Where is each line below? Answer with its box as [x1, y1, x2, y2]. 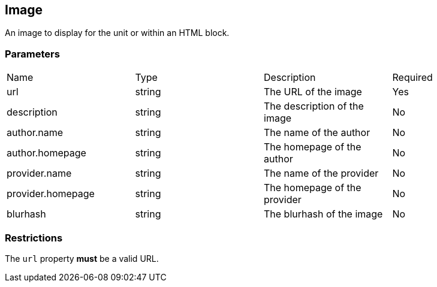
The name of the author [264, 126, 370, 139]
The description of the [264, 100, 364, 113]
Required [392, 71, 433, 84]
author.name [7, 126, 64, 139]
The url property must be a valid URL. [5, 253, 159, 264]
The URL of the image [264, 86, 362, 98]
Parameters [5, 47, 60, 60]
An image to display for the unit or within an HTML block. [5, 28, 230, 38]
